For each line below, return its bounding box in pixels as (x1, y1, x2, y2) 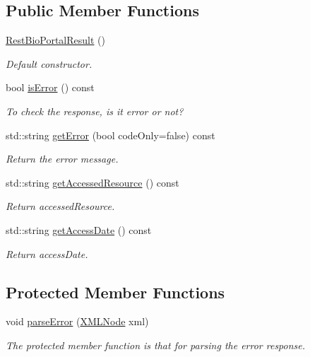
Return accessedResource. (6, 199, 115, 213)
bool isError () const (6, 80, 95, 95)
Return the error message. (6, 151, 119, 166)
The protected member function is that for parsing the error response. (6, 337, 306, 352)
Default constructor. (6, 56, 93, 71)
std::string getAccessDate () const (6, 222, 152, 237)
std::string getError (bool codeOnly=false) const (6, 127, 215, 142)
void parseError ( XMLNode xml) (6, 314, 149, 329)
